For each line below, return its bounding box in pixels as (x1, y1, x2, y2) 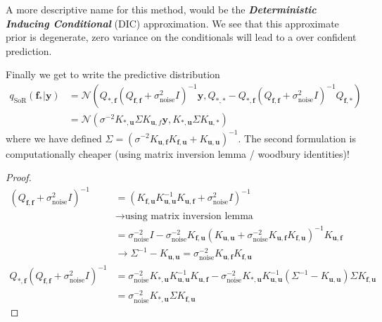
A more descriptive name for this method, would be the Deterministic (6, 2, 317, 16)
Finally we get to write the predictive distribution (6, 67, 220, 82)
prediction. (6, 43, 52, 58)
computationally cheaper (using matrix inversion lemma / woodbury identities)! (6, 146, 350, 161)
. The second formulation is (238, 130, 356, 145)
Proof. (6, 170, 32, 185)
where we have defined (6, 130, 102, 145)
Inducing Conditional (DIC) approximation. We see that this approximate (6, 16, 339, 30)
